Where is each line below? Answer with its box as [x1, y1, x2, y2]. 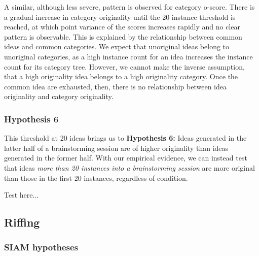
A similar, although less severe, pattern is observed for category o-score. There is [4, 2, 255, 12]
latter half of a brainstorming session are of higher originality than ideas [4, 142, 229, 153]
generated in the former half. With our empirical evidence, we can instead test [4, 152, 247, 163]
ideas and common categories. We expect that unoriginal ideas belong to [4, 41, 230, 52]
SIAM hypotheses [4, 241, 79, 253]
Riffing [4, 214, 40, 230]
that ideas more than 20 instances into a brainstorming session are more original [4, 162, 255, 173]
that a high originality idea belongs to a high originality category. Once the [4, 71, 238, 82]
